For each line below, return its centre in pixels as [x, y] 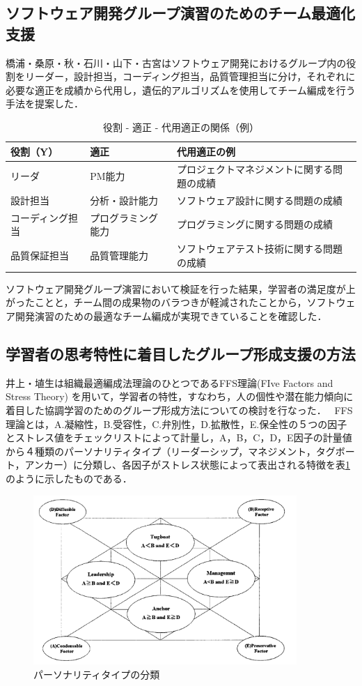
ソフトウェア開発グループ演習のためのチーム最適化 [181, 13]
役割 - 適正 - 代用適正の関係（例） [181, 127]
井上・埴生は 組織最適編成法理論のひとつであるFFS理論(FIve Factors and [170, 382]
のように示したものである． [69, 478]
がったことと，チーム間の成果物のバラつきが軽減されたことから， [156, 302]
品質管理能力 [119, 255]
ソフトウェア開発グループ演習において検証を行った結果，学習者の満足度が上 [181, 288]
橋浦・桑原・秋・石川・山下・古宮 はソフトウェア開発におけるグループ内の [176, 62]
